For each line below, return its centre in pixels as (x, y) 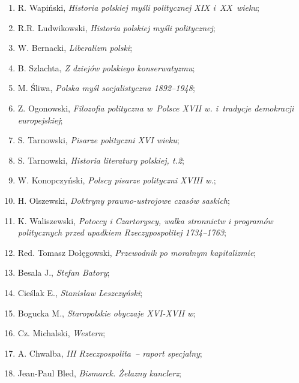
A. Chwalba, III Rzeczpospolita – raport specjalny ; (110, 353)
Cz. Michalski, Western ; (62, 333)
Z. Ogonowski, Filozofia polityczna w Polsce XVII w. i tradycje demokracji (156, 108)
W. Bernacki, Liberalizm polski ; (75, 48)
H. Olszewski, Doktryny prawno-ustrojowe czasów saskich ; (124, 200)
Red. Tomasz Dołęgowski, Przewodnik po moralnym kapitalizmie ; (137, 252)
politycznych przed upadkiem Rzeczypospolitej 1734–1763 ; (122, 232)
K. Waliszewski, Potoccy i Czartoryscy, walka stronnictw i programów (145, 220)
